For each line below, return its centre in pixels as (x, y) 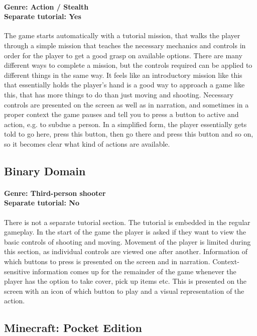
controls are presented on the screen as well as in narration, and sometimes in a (126, 104)
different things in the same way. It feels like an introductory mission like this (123, 75)
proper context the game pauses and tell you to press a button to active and (121, 114)
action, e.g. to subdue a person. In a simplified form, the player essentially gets (125, 124)
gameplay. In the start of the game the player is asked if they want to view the (125, 232)
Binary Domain (45, 171)
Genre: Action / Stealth (46, 6)
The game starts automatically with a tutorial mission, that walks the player (122, 35)
